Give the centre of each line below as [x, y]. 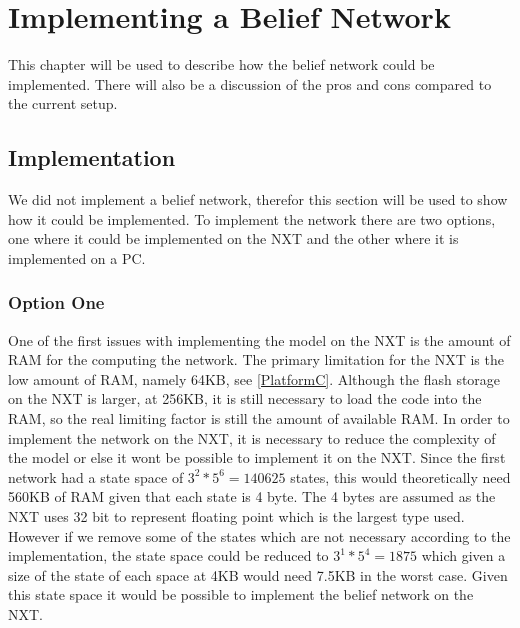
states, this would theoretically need [400, 476]
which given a [463, 555]
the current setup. [63, 103]
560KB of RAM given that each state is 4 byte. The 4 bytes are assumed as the [252, 496]
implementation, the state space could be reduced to [168, 555]
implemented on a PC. [77, 257]
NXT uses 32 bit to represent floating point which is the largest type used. [236, 516]
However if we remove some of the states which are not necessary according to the [259, 535]
